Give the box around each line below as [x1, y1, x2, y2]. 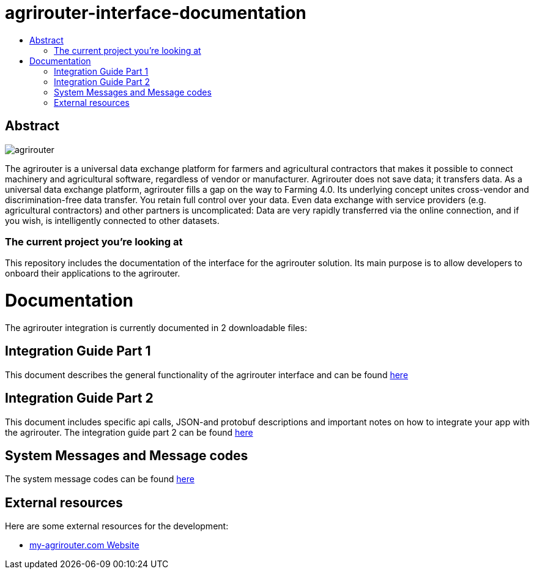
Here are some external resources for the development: [5, 521, 229, 532]
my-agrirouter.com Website [29, 540, 139, 551]
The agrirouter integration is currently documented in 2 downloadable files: [5, 322, 307, 333]
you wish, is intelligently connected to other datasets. [5, 215, 220, 226]
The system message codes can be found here [5, 474, 195, 485]
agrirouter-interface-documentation [5, 2, 306, 23]
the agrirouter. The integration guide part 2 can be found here [5, 427, 253, 438]
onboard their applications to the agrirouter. [5, 268, 180, 279]
